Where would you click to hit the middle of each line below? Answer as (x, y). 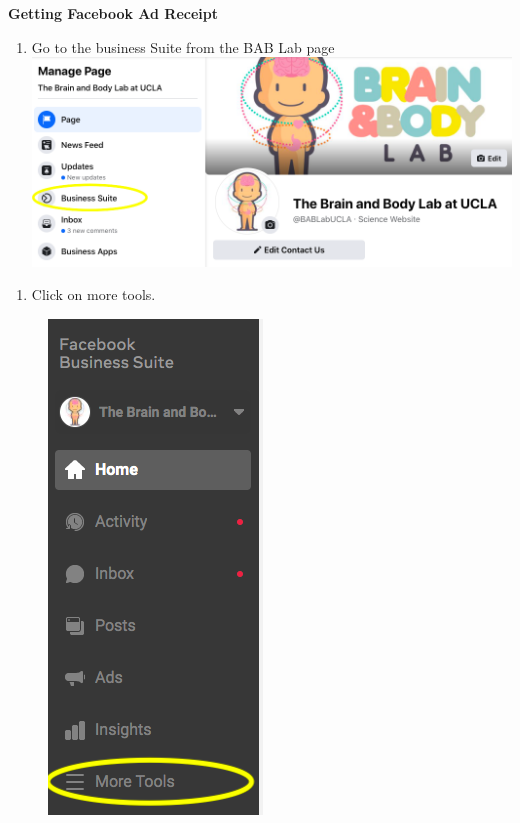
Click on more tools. (93, 294)
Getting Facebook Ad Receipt (113, 13)
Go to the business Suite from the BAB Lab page (183, 46)
